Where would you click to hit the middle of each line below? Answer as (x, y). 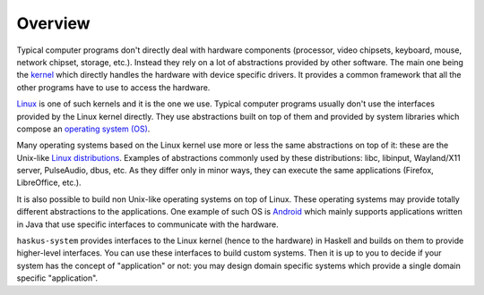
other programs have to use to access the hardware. (113, 87)
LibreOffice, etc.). (49, 182)
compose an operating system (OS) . (83, 129)
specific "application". (57, 278)
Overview (53, 23)
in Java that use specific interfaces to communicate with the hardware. (148, 224)
